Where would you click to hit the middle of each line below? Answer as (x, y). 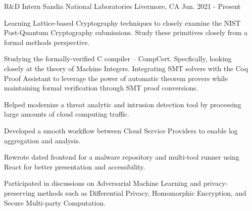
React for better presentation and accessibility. (75, 166)
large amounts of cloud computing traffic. (67, 114)
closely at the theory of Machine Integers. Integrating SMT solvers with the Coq (126, 68)
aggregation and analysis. (42, 140)
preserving (20, 192)
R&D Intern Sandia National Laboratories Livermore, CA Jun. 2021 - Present (123, 6)
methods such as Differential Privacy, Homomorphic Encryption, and (142, 192)
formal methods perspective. (47, 42)
